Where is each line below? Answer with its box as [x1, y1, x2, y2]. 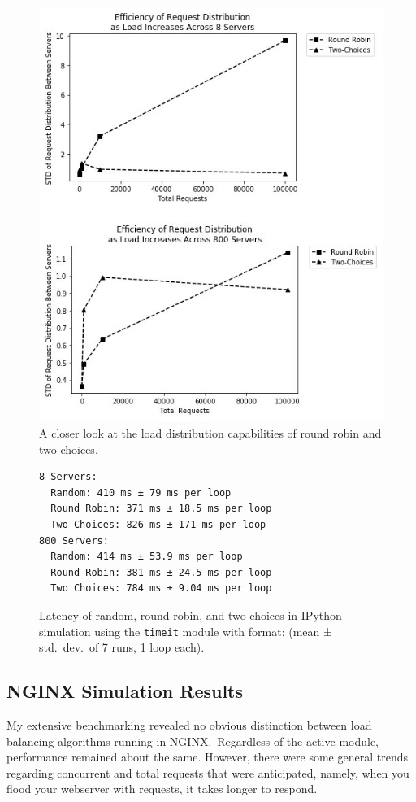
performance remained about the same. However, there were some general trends [6, 748, 408, 765]
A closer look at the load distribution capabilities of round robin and [39, 425, 382, 442]
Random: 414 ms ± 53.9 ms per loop [50, 551, 243, 563]
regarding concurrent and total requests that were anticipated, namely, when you [6, 764, 409, 781]
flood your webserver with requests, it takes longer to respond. [6, 780, 318, 797]
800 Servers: [39, 534, 109, 547]
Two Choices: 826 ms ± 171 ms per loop [50, 519, 266, 531]
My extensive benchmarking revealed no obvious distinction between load [6, 717, 372, 734]
